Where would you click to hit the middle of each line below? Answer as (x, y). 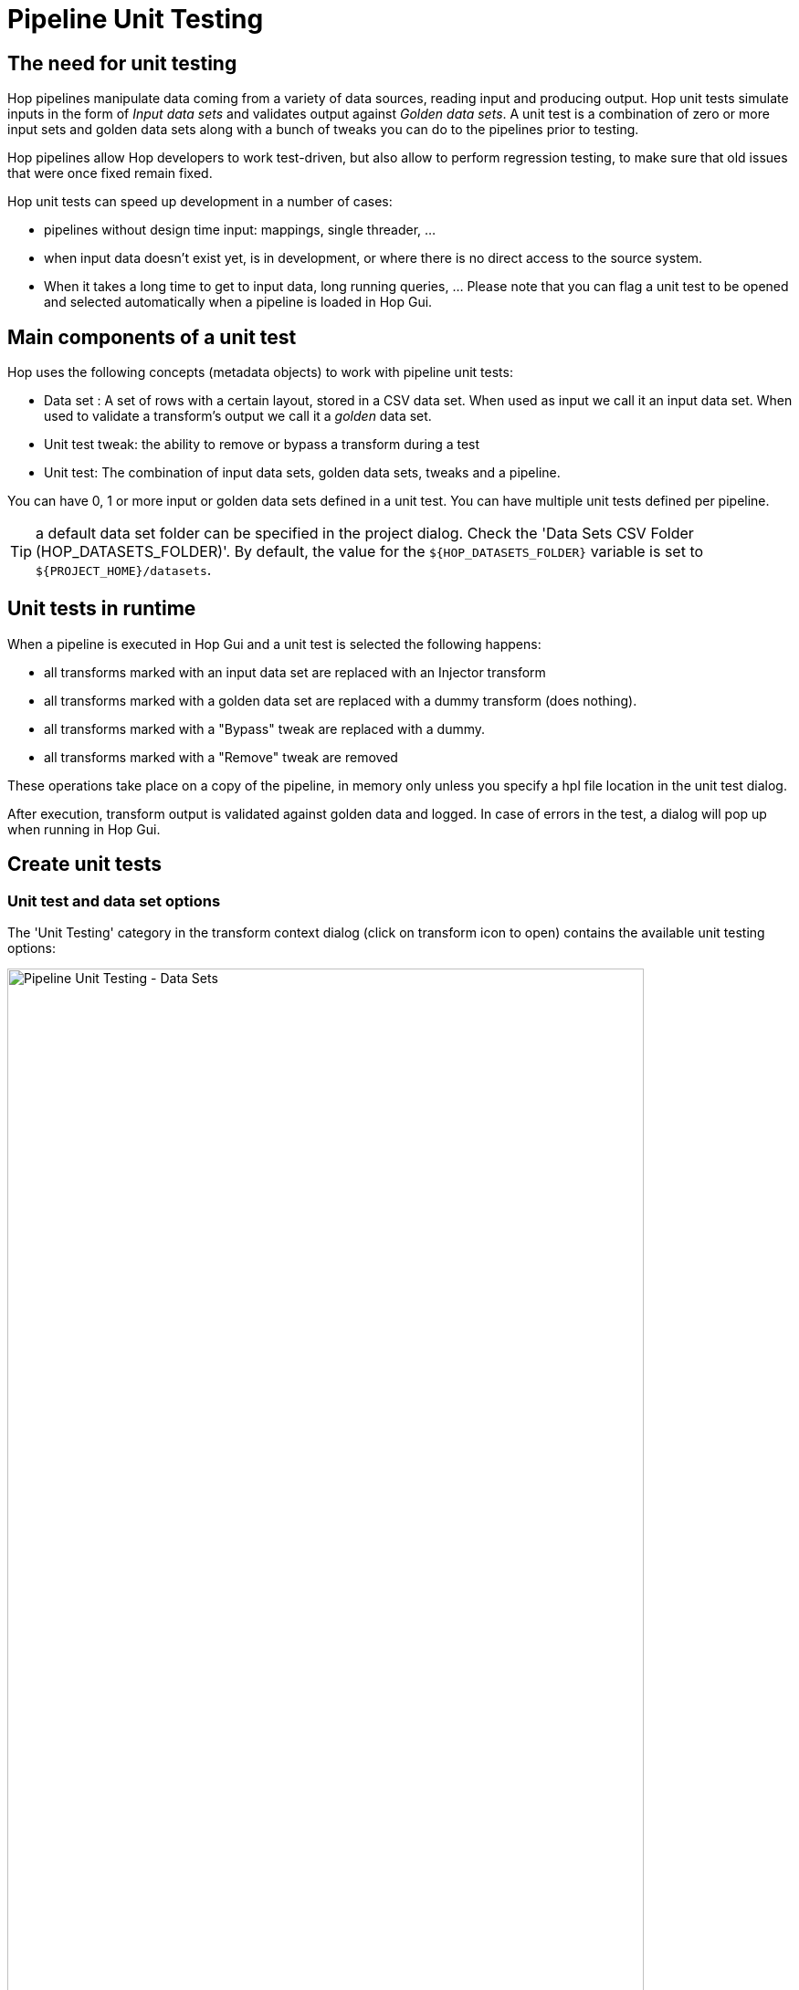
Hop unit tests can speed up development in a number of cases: (200, 202)
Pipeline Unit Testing (136, 19)
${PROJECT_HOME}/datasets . (124, 570)
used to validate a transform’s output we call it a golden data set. (238, 416)
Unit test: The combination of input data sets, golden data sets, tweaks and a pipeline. (302, 473)
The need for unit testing (122, 63)
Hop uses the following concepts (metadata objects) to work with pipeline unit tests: (260, 372)
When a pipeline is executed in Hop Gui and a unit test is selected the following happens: (274, 644)
